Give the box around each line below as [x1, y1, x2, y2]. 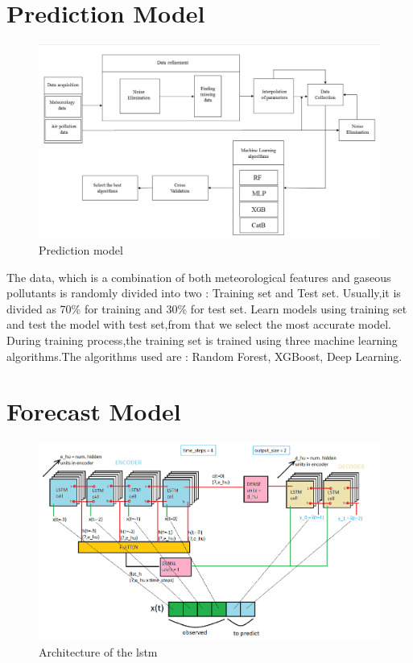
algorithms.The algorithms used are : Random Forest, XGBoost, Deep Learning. [6, 347, 403, 364]
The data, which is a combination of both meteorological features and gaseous [6, 268, 391, 285]
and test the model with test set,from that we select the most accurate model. [6, 316, 391, 333]
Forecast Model [6, 395, 181, 428]
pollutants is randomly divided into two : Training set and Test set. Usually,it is [6, 284, 401, 301]
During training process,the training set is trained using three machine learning [6, 332, 398, 349]
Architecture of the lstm [39, 643, 158, 660]
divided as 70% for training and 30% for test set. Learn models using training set [6, 300, 407, 317]
